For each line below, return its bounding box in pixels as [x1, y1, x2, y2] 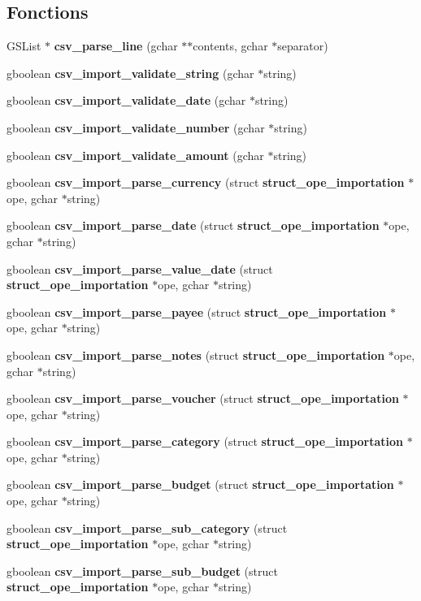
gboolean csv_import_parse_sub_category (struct [7, 519, 288, 536]
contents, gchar [193, 37, 268, 54]
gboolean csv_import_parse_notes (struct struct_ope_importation [7, 346, 385, 363]
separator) [277, 37, 328, 54]
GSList [7, 37, 41, 54]
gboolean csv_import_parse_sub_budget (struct [7, 562, 278, 579]
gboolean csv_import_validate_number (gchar [7, 119, 265, 136]
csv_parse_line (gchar [54, 37, 178, 54]
